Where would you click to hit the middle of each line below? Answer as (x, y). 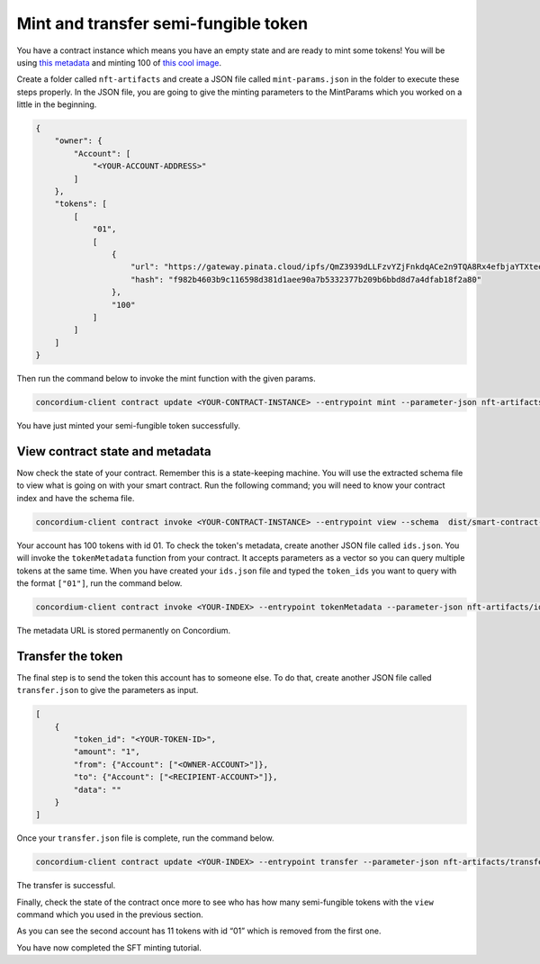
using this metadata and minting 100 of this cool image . (119, 62)
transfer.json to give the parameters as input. (108, 690)
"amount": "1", (107, 752)
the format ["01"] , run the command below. (99, 583)
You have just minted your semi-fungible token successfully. (128, 426)
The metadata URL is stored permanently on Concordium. (124, 630)
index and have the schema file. (76, 498)
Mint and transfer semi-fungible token (162, 23)
